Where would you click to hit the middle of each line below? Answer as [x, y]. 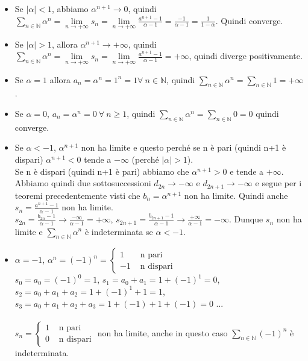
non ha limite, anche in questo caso [162, 332]
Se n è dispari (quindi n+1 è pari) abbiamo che [102, 171]
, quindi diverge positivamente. [246, 56]
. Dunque [246, 219]
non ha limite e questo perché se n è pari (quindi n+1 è [184, 147]
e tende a [247, 171]
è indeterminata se [119, 231]
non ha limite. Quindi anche [236, 195]
